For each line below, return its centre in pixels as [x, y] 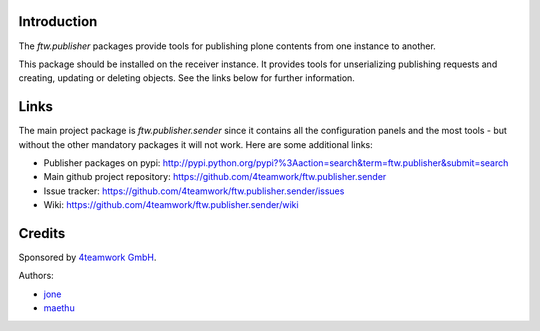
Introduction [58, 21]
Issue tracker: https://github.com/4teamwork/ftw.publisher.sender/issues [194, 191]
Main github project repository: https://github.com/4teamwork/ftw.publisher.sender [215, 177]
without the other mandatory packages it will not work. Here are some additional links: [196, 144]
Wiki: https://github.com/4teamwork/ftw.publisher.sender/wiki [171, 205]
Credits [42, 233]
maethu [59, 308]
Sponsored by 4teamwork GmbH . [87, 257]
